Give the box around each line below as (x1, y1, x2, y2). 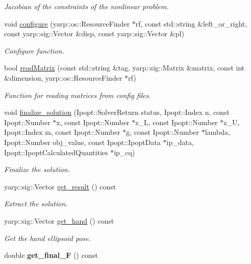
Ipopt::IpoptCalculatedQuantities (4, 147, 108, 157)
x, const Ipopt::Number (56, 116, 130, 127)
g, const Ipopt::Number (126, 127, 199, 137)
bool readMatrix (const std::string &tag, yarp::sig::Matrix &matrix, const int (4, 62, 245, 73)
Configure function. (4, 45, 64, 56)
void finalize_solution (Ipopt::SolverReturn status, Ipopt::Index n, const (4, 107, 230, 117)
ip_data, (166, 136, 194, 147)
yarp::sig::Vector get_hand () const (4, 215, 114, 226)
